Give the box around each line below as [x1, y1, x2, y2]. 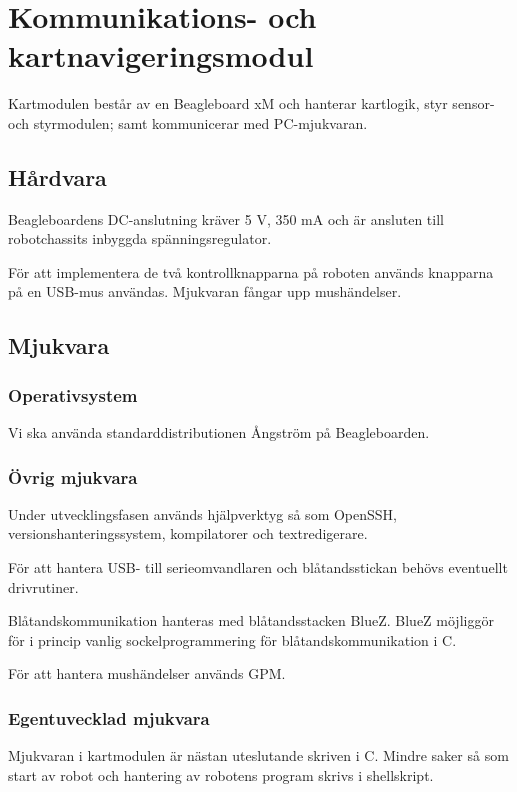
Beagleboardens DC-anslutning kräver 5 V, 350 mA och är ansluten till [8, 208, 444, 229]
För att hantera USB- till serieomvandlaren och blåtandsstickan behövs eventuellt [8, 557, 508, 578]
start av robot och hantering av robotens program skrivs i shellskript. [8, 764, 434, 785]
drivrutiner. [8, 576, 79, 597]
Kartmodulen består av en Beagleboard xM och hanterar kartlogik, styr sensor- [8, 93, 495, 114]
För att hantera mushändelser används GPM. [8, 663, 286, 684]
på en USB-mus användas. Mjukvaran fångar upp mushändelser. [8, 281, 402, 302]
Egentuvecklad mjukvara [8, 705, 210, 730]
